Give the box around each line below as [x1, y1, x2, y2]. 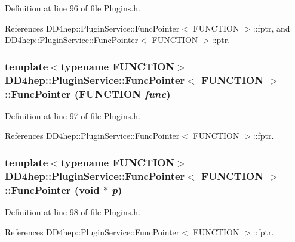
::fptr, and [253, 21, 290, 34]
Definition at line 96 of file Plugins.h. [5, 2, 140, 14]
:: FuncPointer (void [5, 182, 100, 197]
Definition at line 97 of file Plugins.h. [5, 109, 140, 122]
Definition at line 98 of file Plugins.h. [5, 206, 140, 218]
